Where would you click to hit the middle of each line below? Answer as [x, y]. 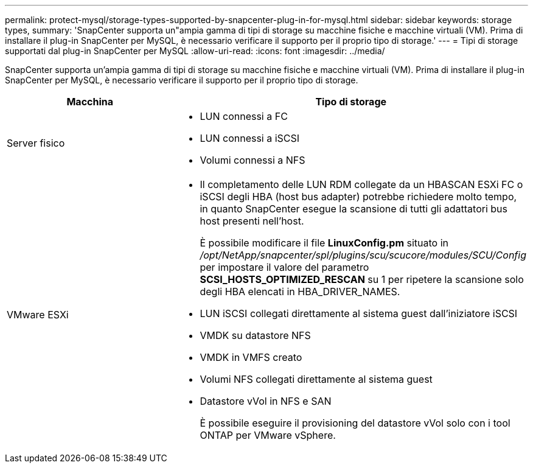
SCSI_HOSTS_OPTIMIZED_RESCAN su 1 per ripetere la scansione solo [362, 279]
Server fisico [36, 143]
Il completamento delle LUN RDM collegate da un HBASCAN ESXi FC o [361, 184]
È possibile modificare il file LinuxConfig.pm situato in [324, 243]
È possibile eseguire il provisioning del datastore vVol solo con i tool [355, 423]
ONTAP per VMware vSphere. [268, 435]
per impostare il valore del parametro [284, 267]
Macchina [90, 102]
